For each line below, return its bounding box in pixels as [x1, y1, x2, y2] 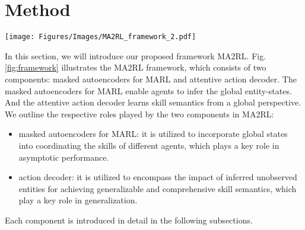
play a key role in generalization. [18, 194, 138, 206]
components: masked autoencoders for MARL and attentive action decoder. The [5, 72, 297, 85]
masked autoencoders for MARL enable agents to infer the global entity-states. [5, 84, 292, 97]
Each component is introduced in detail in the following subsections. [5, 213, 253, 226]
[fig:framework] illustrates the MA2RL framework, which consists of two [5, 61, 266, 74]
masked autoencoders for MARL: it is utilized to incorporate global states [18, 127, 288, 140]
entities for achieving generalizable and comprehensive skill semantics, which [18, 182, 297, 194]
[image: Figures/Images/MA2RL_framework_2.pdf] [5, 33, 196, 41]
